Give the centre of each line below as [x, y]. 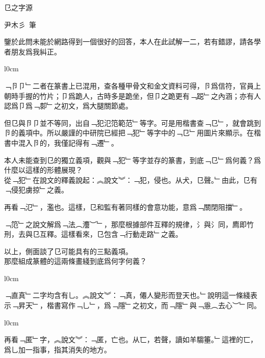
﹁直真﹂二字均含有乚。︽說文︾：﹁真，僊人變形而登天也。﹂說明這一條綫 [127, 295]
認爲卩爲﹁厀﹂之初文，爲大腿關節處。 [68, 106]
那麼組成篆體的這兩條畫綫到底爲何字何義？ [75, 261]
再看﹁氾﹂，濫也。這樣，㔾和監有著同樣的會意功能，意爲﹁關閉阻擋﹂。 [125, 206]
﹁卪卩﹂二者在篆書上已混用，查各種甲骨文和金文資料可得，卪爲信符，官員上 [132, 85]
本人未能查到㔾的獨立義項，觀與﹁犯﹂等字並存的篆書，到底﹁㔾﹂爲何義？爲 [132, 160]
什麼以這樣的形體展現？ [43, 170]
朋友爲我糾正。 [36, 51]
